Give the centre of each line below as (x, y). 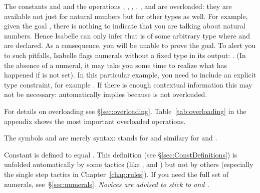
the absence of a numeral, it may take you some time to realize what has (116, 65)
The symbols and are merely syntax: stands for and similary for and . (111, 138)
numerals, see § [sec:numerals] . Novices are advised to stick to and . (107, 184)
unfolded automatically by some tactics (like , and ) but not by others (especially (129, 164)
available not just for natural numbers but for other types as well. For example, (126, 16)
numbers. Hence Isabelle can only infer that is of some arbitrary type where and (127, 35)
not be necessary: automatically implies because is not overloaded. (106, 94)
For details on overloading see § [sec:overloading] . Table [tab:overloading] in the (125, 111)
